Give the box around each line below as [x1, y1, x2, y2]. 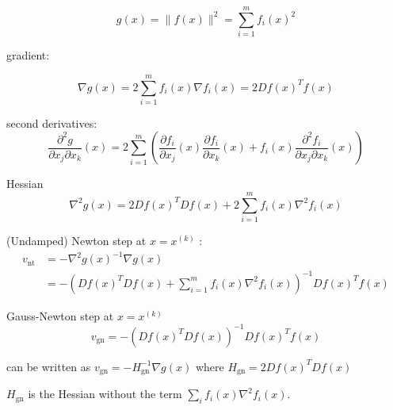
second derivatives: [6, 114, 97, 131]
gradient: [6, 47, 50, 63]
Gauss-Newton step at [6, 307, 114, 324]
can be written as [6, 358, 91, 374]
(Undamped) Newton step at [6, 232, 147, 249]
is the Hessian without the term [28, 385, 182, 402]
